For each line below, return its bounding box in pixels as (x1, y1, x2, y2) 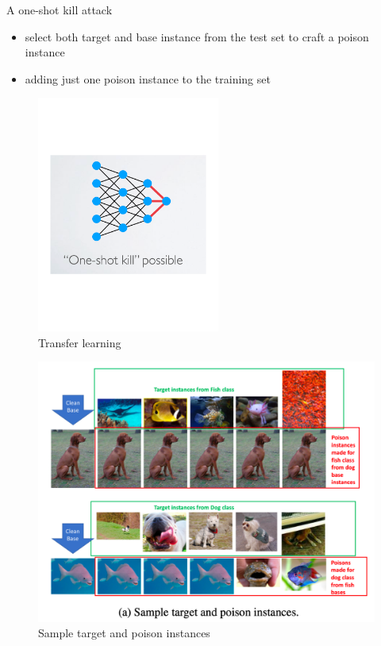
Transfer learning (38, 334, 121, 350)
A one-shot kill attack (6, 2, 113, 17)
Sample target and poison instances (38, 625, 210, 641)
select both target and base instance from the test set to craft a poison (25, 28, 369, 44)
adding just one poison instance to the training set (25, 70, 271, 87)
